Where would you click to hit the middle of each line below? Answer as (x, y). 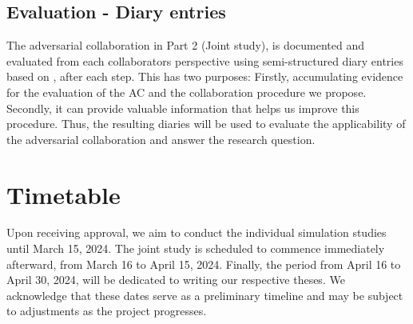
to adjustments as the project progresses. (107, 311)
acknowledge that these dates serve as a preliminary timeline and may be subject (205, 295)
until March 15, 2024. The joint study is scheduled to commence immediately (196, 248)
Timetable (64, 194)
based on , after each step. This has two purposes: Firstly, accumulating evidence (205, 76)
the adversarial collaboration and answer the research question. (161, 139)
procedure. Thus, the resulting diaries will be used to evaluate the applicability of (206, 124)
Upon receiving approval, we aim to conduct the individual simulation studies (197, 232)
